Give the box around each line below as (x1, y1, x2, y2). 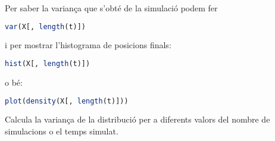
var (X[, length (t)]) (5, 22, 86, 31)
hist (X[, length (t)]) (5, 59, 90, 68)
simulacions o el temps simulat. (5, 125, 118, 137)
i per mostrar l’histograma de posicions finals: (5, 39, 171, 51)
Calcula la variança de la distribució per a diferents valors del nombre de (5, 113, 270, 126)
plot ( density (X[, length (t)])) (5, 96, 129, 105)
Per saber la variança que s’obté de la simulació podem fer (5, 2, 218, 14)
